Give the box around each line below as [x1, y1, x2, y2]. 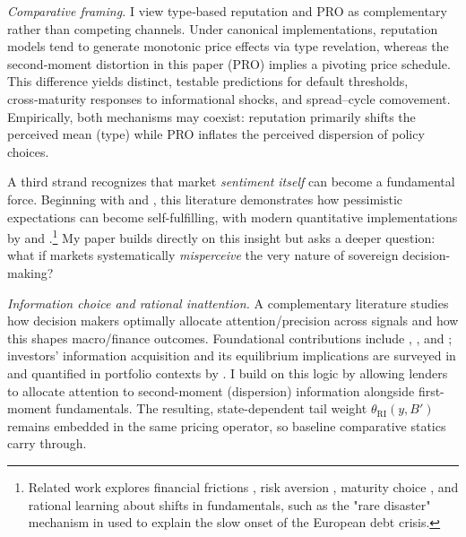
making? [7, 263, 54, 281]
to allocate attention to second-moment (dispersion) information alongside [7, 381, 415, 400]
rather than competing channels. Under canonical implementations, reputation [7, 19, 438, 38]
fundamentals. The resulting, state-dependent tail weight [56, 399, 367, 418]
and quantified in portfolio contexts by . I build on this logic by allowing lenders [7, 363, 448, 382]
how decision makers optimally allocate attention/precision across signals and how [7, 311, 459, 330]
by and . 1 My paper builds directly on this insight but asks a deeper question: [7, 226, 436, 247]
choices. [7, 142, 49, 160]
